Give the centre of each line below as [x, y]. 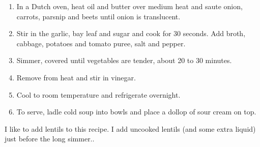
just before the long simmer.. [50, 139]
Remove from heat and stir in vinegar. [76, 77]
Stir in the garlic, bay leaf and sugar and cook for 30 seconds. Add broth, [131, 33]
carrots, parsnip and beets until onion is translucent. [98, 16]
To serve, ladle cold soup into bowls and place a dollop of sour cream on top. [136, 112]
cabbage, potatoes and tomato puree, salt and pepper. [101, 43]
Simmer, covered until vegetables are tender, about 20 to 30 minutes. [124, 60]
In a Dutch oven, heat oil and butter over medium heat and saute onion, [129, 6]
